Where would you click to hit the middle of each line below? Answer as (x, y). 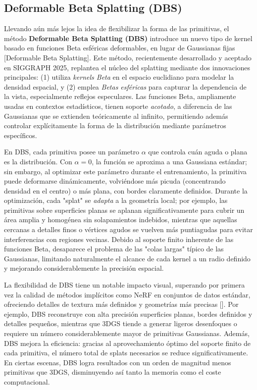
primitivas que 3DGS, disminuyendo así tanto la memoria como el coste (113, 372)
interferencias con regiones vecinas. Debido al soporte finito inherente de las (119, 239)
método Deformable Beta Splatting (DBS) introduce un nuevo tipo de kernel (128, 38)
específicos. (21, 135)
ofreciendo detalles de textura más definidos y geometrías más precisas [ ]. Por (121, 304)
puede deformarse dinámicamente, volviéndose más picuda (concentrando (115, 181)
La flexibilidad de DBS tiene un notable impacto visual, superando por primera (125, 285)
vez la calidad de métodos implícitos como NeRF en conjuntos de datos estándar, (127, 294)
